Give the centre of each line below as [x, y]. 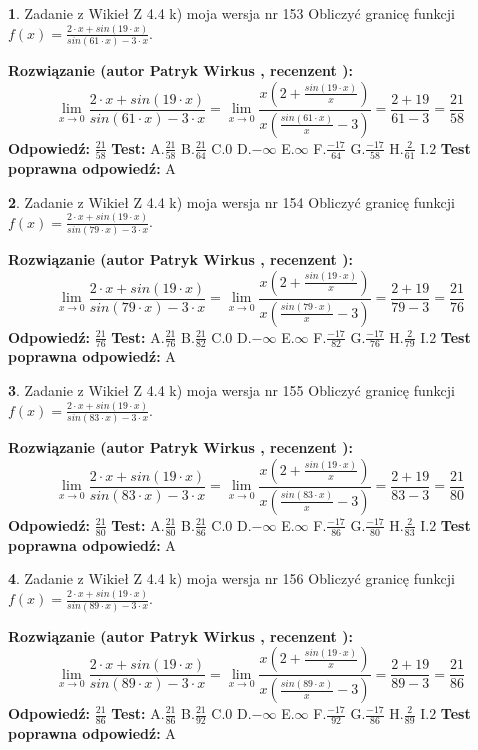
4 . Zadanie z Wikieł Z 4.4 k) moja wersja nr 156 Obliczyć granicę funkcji [231, 578]
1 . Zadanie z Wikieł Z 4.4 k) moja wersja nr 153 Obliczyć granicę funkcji [231, 13]
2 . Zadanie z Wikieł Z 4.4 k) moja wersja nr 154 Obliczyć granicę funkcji [231, 201]
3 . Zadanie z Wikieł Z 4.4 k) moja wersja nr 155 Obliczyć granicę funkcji [231, 389]
